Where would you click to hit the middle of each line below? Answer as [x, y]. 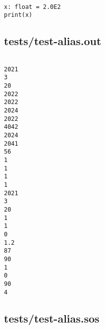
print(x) [18, 15]
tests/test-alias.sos [52, 318]
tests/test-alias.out [53, 41]
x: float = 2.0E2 [32, 7]
